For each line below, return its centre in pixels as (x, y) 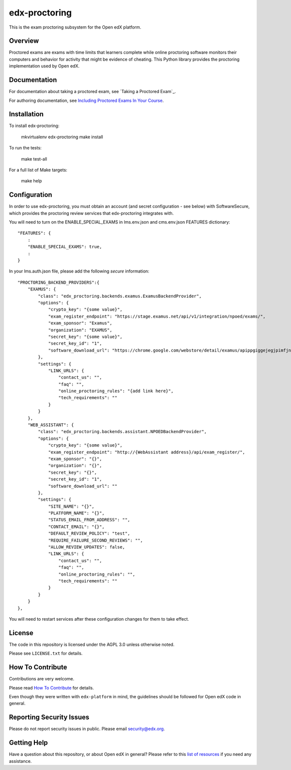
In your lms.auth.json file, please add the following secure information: (79, 271)
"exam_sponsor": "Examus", (80, 323)
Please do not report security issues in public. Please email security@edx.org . (87, 729)
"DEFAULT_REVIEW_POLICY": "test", (89, 534)
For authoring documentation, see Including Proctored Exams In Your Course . (86, 100)
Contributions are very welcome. (42, 679)
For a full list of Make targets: (38, 170)
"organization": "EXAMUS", (80, 330)
